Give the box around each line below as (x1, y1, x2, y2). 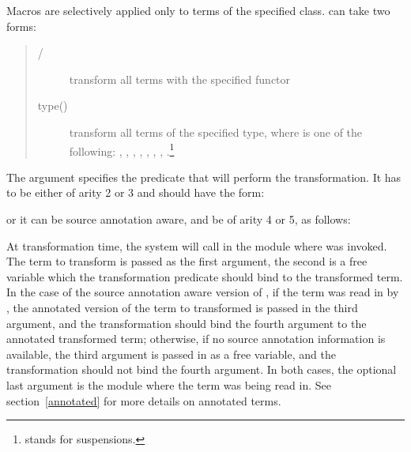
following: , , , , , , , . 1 (69, 140, 175, 159)
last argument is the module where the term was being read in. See (6, 376, 332, 393)
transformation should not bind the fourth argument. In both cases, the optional (6, 361, 397, 378)
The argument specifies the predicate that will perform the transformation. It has (6, 168, 402, 185)
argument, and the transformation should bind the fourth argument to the (6, 315, 367, 331)
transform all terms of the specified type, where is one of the (69, 123, 363, 140)
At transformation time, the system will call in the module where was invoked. (6, 237, 387, 254)
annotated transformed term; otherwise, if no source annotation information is (6, 330, 386, 347)
